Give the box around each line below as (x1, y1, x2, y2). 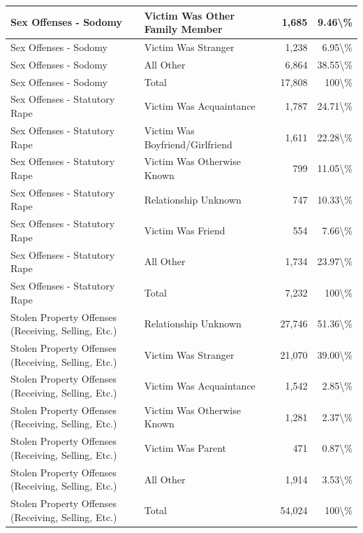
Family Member (144, 22, 223, 36)
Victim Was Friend (144, 223, 225, 238)
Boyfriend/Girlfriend (144, 136, 232, 151)
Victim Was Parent (144, 441, 227, 455)
